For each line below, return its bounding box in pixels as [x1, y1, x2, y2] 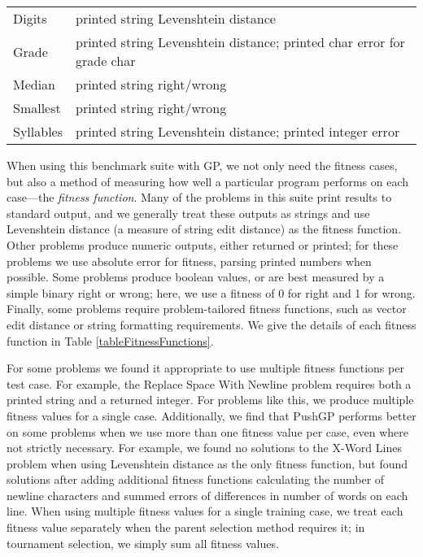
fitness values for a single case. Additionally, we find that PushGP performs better [7, 407, 416, 424]
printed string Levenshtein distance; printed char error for [76, 33, 405, 51]
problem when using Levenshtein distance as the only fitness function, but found [7, 455, 408, 472]
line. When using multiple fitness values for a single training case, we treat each [7, 503, 403, 520]
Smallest [13, 98, 61, 117]
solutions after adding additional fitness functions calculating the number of [7, 471, 385, 488]
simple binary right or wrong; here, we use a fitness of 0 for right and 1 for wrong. [7, 284, 416, 301]
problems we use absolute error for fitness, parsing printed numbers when [7, 252, 372, 269]
